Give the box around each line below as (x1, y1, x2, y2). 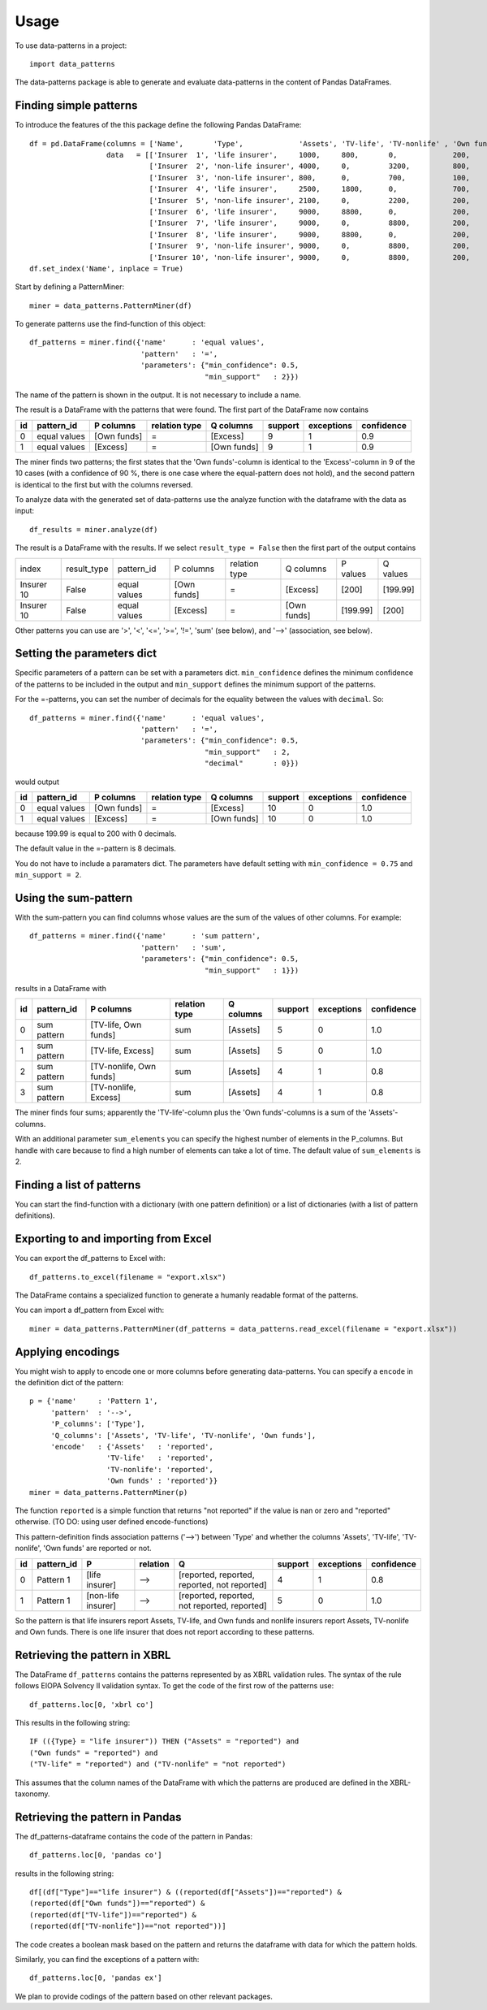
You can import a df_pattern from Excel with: (15, 1305, 165, 1315)
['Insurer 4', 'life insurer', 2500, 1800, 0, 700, (149, 184, 471, 194)
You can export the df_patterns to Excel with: (15, 1254, 166, 1263)
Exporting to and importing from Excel (15, 1232, 212, 1246)
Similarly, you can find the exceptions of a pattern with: (15, 1954, 200, 1964)
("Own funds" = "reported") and (29, 1748, 158, 1757)
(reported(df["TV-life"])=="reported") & (29, 1910, 196, 1919)
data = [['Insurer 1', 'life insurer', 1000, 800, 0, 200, (106, 150, 471, 160)
